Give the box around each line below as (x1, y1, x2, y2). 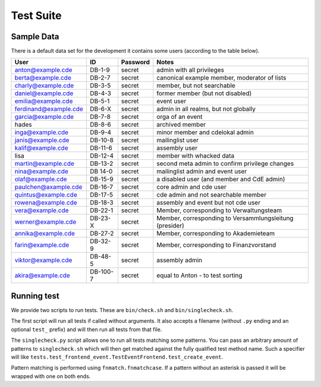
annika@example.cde (14, 229, 75, 238)
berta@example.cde (14, 74, 71, 82)
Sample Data (11, 32, 59, 42)
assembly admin (156, 256, 203, 265)
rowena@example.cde (14, 199, 77, 207)
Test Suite (11, 9, 62, 22)
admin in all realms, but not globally (156, 105, 256, 113)
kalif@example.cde (14, 144, 68, 152)
